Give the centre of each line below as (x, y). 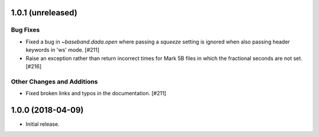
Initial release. (43, 124)
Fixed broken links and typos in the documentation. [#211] (96, 93)
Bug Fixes (25, 30)
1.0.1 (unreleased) (44, 13)
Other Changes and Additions (54, 81)
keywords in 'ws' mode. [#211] (63, 50)
